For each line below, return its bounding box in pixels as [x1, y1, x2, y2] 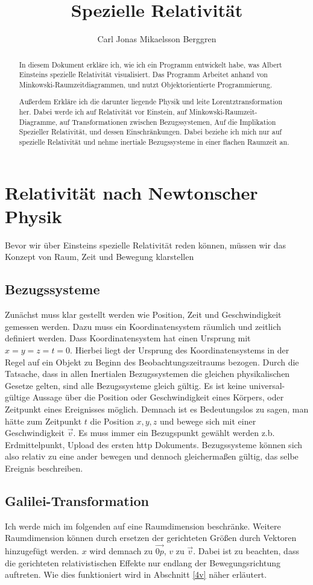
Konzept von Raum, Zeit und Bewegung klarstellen [5, 250, 194, 263]
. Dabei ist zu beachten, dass [193, 545, 299, 557]
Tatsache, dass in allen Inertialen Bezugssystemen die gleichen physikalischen [5, 367, 290, 380]
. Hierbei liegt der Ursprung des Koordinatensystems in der [70, 343, 289, 356]
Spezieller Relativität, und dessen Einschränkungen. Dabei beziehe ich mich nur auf [19, 127, 282, 137]
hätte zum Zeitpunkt [5, 414, 82, 427]
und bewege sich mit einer [160, 414, 256, 427]
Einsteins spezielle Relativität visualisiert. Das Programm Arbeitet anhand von [19, 69, 268, 80]
